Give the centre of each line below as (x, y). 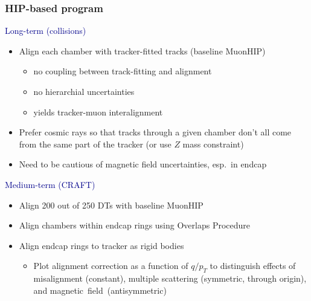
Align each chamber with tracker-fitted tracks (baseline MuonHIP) (142, 50)
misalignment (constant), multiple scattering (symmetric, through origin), (170, 278)
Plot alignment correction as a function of (111, 266)
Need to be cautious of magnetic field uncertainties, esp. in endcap (143, 164)
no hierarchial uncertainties (84, 91)
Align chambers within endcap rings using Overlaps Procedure (135, 225)
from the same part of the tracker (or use (95, 144)
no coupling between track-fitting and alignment (123, 71)
